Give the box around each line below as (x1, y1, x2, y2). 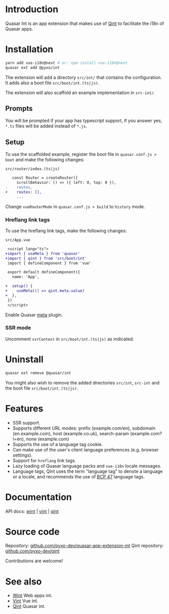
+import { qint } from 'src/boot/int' (5, 255, 87, 261)
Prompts (5, 104, 33, 113)
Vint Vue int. (12, 598, 38, 604)
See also (5, 575, 42, 587)
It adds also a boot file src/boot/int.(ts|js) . (5, 80, 100, 86)
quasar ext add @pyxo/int (5, 65, 60, 70)
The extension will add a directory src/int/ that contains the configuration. (5, 74, 162, 80)
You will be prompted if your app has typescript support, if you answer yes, (5, 118, 162, 124)
